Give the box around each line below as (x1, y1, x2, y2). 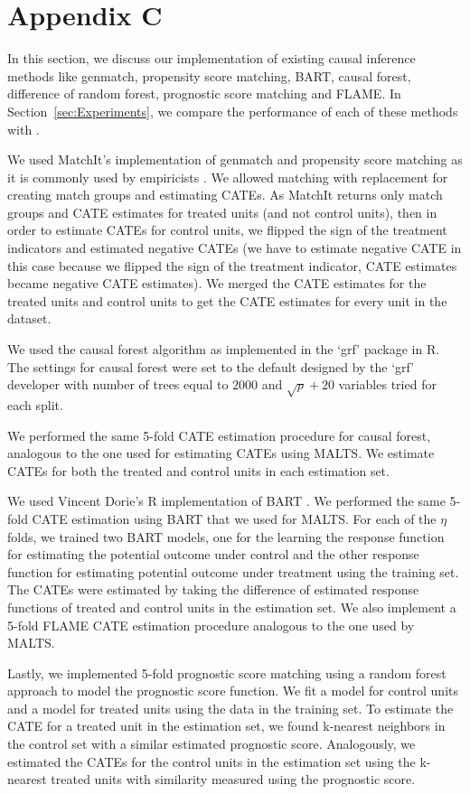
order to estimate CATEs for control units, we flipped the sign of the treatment (7, 220, 447, 239)
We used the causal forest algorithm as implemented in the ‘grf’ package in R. (7, 340, 440, 359)
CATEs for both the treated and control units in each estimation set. (7, 461, 390, 480)
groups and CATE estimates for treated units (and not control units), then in (7, 202, 437, 221)
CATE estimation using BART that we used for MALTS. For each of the (32, 509, 437, 528)
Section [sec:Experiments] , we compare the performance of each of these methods (7, 101, 458, 120)
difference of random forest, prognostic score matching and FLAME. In (7, 84, 401, 103)
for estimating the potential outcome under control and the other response (7, 545, 419, 564)
